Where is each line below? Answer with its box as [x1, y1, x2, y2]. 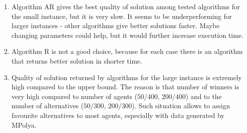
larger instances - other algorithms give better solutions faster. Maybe [11, 20, 220, 31]
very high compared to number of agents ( [11, 91, 138, 101]
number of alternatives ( [11, 100, 84, 111]
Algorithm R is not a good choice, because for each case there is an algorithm [11, 46, 243, 56]
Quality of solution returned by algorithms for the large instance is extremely [11, 72, 242, 82]
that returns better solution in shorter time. [11, 55, 142, 66]
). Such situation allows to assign [132, 100, 230, 111]
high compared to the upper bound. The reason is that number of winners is [11, 82, 239, 92]
